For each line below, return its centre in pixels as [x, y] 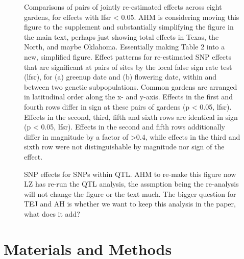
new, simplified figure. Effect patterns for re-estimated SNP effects [128, 56]
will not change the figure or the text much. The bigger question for [130, 193]
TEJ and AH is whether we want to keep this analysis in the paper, [130, 204]
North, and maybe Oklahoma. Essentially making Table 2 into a [125, 47]
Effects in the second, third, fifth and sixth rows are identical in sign [131, 116]
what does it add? [52, 213]
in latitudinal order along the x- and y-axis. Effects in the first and [128, 97]
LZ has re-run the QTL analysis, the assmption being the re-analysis [131, 184]
